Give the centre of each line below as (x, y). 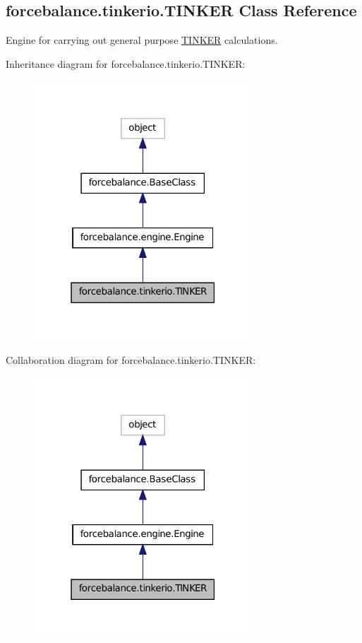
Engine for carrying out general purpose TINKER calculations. (142, 40)
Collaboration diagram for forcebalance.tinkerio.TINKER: (131, 360)
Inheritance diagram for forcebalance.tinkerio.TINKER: (126, 63)
